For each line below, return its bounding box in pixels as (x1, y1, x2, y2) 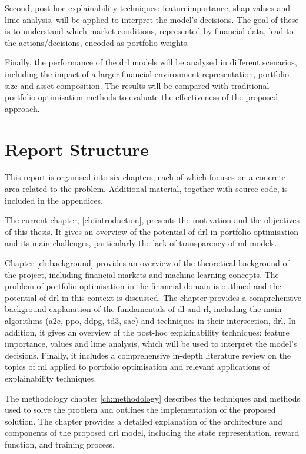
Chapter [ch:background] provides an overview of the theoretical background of (5, 257, 290, 269)
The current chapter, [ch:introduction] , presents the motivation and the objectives (5, 214, 300, 226)
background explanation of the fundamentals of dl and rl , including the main (5, 303, 282, 315)
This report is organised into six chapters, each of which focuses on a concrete (5, 171, 286, 183)
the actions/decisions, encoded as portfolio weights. (5, 36, 189, 48)
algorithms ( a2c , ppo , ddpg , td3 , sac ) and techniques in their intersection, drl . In (5, 314, 296, 326)
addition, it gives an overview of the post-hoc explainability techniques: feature (5, 326, 290, 338)
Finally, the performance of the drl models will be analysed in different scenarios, (5, 56, 297, 68)
